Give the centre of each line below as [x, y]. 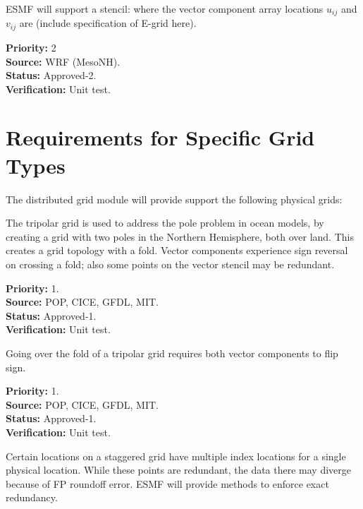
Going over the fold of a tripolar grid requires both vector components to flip [172, 353]
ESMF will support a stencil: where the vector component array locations [165, 8]
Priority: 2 [31, 47]
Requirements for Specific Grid [160, 137]
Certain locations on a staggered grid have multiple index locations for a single [176, 456]
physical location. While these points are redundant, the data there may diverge [179, 470]
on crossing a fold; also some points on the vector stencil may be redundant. [170, 264]
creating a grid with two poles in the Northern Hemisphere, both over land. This [180, 236]
